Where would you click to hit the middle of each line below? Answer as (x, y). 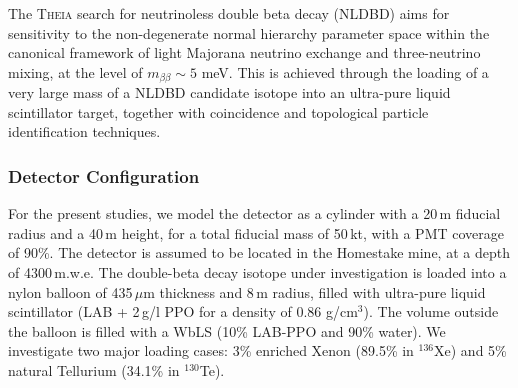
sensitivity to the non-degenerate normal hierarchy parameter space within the (249, 32)
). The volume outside (431, 311)
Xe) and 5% (470, 350)
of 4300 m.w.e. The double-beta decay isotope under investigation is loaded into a (257, 272)
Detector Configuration (104, 175)
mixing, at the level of (75, 71)
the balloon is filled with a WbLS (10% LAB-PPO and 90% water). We (227, 330)
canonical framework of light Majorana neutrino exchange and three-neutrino (244, 52)
